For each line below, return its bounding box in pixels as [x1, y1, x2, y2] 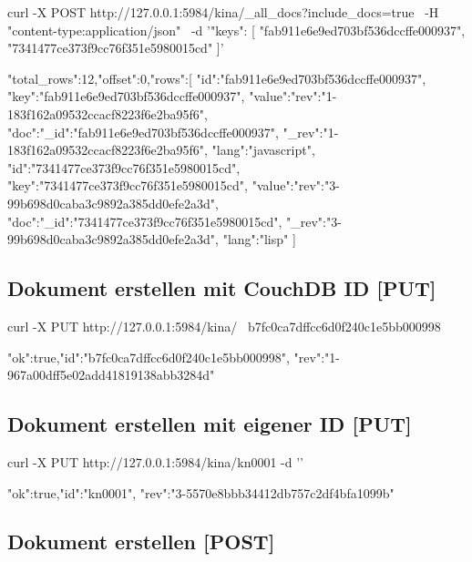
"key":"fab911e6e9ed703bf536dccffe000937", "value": [7, 87, 292, 106]
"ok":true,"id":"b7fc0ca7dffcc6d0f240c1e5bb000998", [7, 347, 290, 366]
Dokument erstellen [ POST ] [7, 527, 275, 556]
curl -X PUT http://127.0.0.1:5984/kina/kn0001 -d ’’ [7, 452, 303, 471]
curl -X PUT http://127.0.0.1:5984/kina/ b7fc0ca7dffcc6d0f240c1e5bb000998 [7, 316, 441, 335]
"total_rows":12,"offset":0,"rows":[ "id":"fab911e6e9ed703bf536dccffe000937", [7, 68, 426, 87]
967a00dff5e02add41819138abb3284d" [7, 365, 215, 384]
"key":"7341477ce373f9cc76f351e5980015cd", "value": [7, 176, 294, 195]
